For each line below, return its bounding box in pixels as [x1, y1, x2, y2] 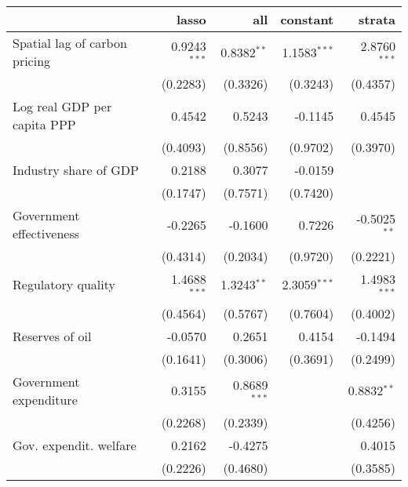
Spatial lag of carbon [13, 34, 127, 52]
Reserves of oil [13, 326, 92, 345]
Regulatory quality [13, 275, 115, 294]
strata [358, 10, 395, 28]
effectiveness [13, 224, 80, 242]
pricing [13, 52, 51, 70]
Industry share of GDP [13, 161, 139, 179]
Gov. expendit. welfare [13, 435, 137, 454]
